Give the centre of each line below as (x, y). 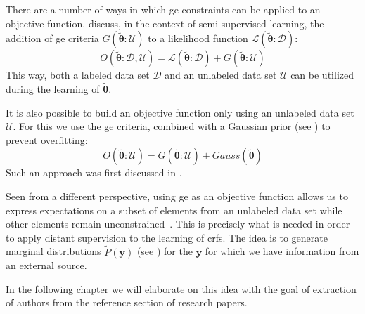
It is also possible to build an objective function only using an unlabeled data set (180, 112)
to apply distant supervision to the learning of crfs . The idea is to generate (167, 237)
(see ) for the (165, 251)
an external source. (46, 265)
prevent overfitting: (47, 139)
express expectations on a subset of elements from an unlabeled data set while (174, 210)
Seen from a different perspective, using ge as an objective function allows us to (177, 196)
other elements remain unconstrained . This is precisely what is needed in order (178, 224)
